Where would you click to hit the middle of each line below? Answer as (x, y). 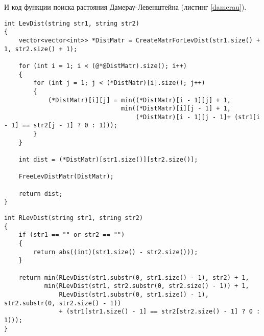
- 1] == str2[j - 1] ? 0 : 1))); (61, 126)
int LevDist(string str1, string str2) (72, 23)
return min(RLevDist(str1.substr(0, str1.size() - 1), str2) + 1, (134, 277)
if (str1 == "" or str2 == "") (72, 235)
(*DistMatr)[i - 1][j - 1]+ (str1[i (198, 117)
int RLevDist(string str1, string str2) (74, 218)
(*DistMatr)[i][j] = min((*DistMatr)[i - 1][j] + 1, (139, 100)
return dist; (41, 194)
